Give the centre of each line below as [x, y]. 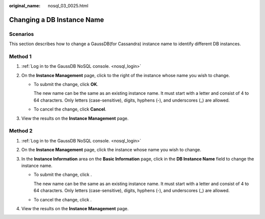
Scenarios [22, 34]
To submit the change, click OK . [66, 84]
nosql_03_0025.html [68, 6]
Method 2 [21, 131]
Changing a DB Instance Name [56, 20]
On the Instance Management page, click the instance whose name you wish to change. [111, 150]
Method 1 [20, 56]
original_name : [25, 6]
